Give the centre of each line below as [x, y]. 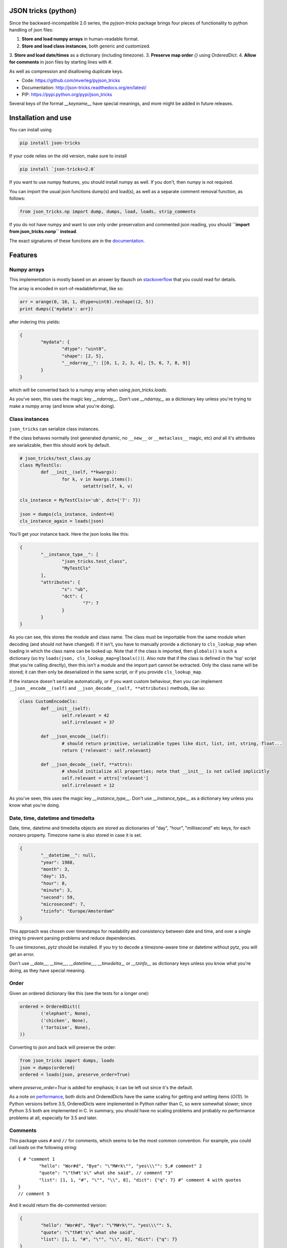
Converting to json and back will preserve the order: [63, 1047]
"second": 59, [58, 897]
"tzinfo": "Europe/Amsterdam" [77, 911]
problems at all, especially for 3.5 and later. [53, 1118]
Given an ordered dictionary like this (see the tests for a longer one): [79, 993]
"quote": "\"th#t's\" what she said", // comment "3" [106, 1173]
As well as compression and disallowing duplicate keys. [66, 71]
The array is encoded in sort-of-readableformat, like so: [67, 289]
